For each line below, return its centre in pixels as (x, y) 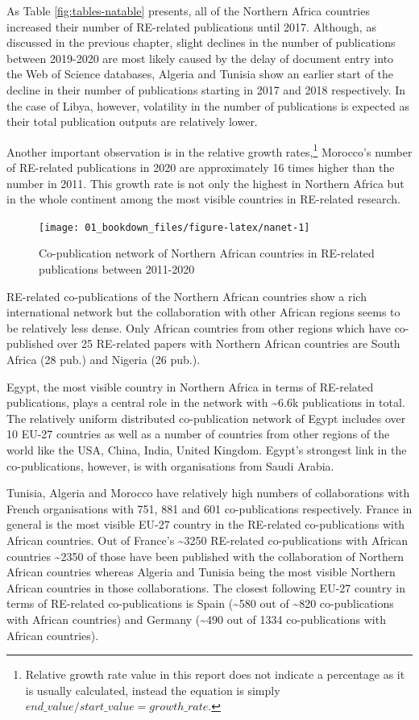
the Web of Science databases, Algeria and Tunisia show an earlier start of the (200, 74)
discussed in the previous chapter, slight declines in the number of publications (201, 42)
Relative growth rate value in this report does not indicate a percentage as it (215, 674)
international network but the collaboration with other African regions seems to (203, 312)
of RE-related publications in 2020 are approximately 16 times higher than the (201, 167)
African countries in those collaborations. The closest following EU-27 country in (206, 587)
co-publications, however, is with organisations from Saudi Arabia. (170, 465)
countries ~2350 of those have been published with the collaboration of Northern (205, 556)
